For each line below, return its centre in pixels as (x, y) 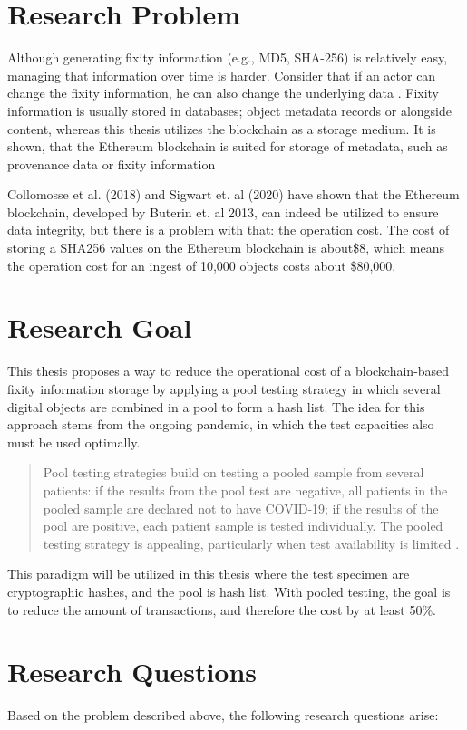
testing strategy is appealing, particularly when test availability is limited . (251, 543)
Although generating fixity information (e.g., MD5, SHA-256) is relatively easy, (228, 58)
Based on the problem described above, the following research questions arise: (223, 715)
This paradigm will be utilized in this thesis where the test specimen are (209, 574)
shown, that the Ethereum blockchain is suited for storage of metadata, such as (228, 146)
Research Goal (100, 327)
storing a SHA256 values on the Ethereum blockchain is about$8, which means (226, 248)
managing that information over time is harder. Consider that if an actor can (222, 75)
